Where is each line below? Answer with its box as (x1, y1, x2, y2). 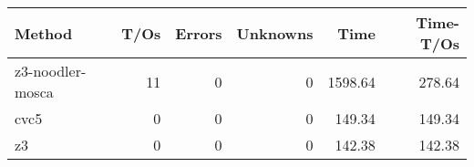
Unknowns (236, 22, 314, 44)
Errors (175, 22, 222, 44)
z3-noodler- (15, 60, 87, 81)
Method (15, 22, 73, 44)
